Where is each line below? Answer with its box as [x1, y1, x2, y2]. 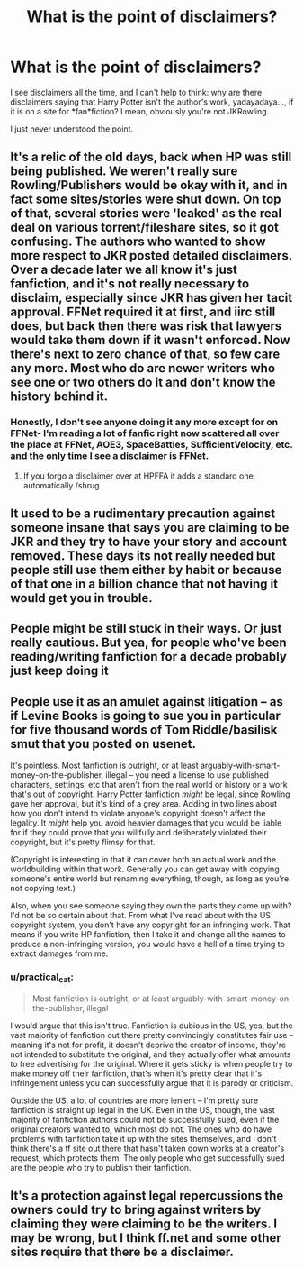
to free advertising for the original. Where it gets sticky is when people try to [10, 1058, 293, 1069]
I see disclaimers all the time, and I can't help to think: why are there [10, 87, 263, 97]
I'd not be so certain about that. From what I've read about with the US [10, 910, 272, 921]
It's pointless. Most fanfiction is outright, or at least [10, 760, 199, 771]
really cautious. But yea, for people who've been [10, 635, 287, 651]
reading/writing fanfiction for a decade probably [10, 649, 287, 664]
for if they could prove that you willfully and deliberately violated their [10, 827, 268, 838]
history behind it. [10, 389, 109, 405]
